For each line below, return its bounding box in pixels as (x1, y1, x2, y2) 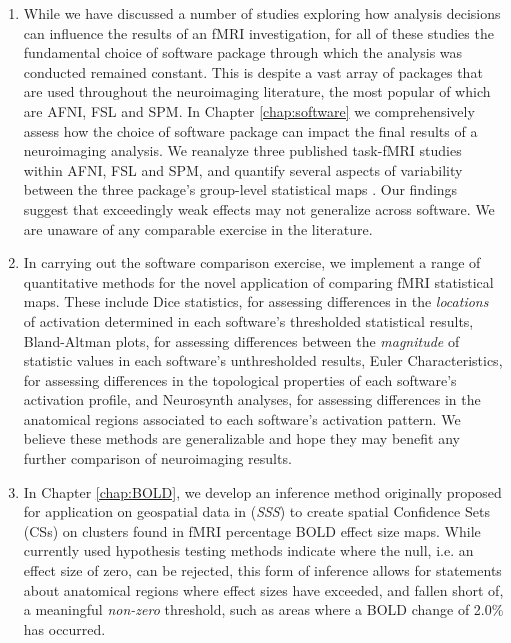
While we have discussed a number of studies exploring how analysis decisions (23, 3, 501, 23)
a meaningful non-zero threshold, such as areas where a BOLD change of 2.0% (23, 599, 504, 620)
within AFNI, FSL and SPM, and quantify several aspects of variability (23, 159, 463, 180)
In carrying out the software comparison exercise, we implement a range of (23, 252, 481, 273)
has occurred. (23, 618, 106, 639)
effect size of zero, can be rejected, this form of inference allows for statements (23, 560, 502, 581)
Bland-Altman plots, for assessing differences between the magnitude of (23, 330, 460, 351)
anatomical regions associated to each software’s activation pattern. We (23, 408, 461, 429)
